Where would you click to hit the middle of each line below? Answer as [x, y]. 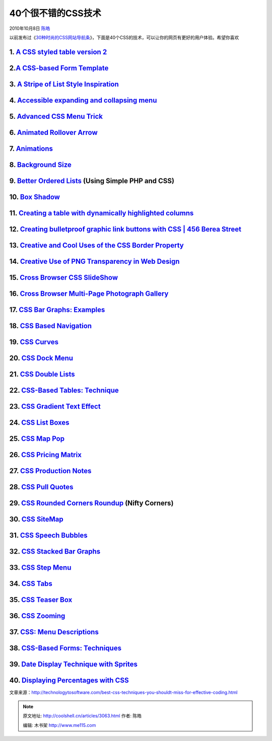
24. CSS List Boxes [40, 423]
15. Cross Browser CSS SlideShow [64, 277]
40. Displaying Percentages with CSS [69, 681]
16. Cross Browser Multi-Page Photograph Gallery [89, 293]
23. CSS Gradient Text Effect [55, 407]
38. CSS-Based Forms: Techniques [65, 648]
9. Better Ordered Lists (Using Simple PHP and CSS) [92, 181]
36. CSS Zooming [37, 616]
